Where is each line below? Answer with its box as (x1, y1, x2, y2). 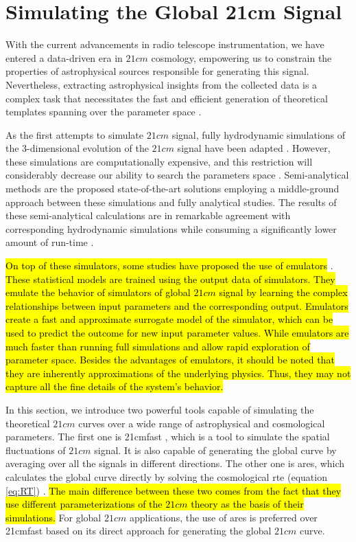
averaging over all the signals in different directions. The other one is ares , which (5, 456, 345, 471)
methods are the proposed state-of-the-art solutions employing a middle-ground (5, 181, 340, 196)
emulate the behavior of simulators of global (5, 285, 191, 300)
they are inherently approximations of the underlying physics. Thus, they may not (5, 365, 351, 380)
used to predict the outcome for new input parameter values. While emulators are (5, 326, 349, 339)
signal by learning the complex (219, 285, 348, 300)
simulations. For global (5, 510, 102, 524)
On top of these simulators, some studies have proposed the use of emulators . (5, 258, 333, 273)
